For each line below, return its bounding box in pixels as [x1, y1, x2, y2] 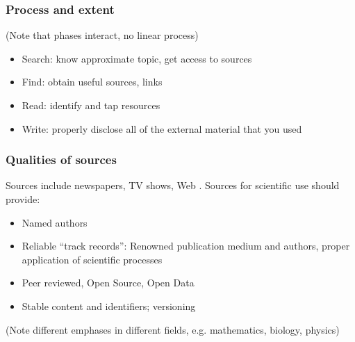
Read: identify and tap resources [22, 98, 160, 112]
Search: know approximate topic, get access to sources [22, 51, 252, 65]
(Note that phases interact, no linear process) [6, 28, 199, 42]
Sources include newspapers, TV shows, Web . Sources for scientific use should [6, 178, 340, 193]
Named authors [22, 215, 88, 229]
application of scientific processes [22, 252, 163, 266]
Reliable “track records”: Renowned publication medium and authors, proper [22, 238, 350, 253]
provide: [6, 192, 40, 206]
